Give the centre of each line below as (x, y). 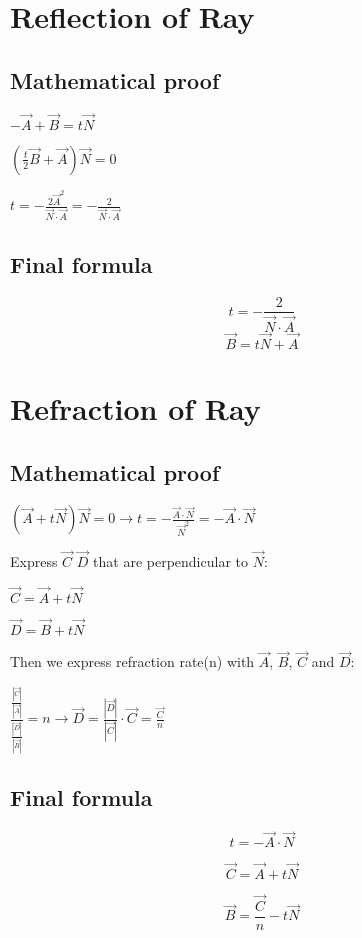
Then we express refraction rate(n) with (132, 661)
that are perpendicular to (170, 561)
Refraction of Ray (135, 408)
